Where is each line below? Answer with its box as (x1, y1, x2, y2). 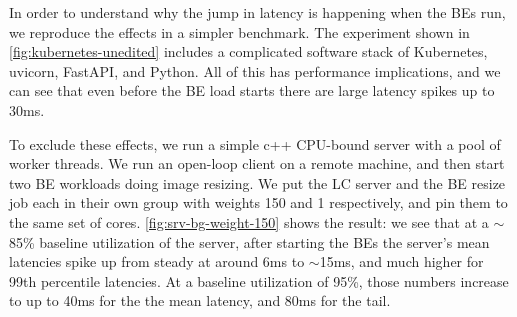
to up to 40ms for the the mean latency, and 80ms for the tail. (9, 290, 391, 311)
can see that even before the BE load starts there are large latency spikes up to (9, 80, 495, 101)
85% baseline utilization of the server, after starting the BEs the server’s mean (9, 231, 490, 252)
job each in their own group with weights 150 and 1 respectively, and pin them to (9, 192, 508, 213)
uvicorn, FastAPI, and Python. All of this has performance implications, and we (9, 60, 501, 81)
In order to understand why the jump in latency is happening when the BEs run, (9, 2, 506, 22)
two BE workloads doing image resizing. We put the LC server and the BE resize (9, 172, 506, 193)
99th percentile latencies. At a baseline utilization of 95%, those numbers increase (9, 270, 509, 291)
